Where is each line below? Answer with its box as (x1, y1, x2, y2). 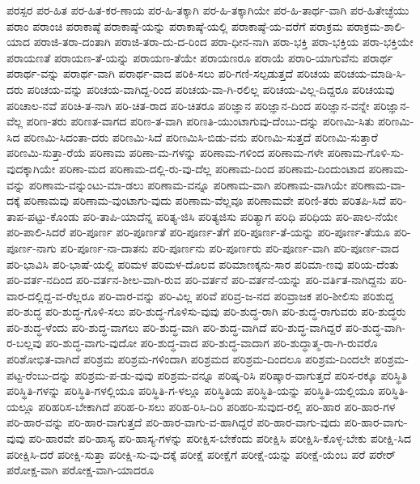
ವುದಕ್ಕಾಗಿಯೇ (6, 159, 56, 176)
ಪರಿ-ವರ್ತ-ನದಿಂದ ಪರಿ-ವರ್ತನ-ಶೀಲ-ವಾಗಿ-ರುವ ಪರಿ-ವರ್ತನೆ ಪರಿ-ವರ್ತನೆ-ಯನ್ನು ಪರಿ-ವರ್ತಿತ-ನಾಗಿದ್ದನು (6, 271, 387, 288)
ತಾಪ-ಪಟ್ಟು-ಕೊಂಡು (6, 207, 79, 224)
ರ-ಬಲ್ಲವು (6, 334, 42, 351)
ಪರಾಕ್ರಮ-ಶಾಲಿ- (346, 17, 405, 34)
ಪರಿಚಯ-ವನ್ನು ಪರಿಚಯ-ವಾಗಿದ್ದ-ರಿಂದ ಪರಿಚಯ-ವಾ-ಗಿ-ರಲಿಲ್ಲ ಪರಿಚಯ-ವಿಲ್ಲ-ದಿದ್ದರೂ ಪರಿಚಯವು (27, 80, 395, 97)
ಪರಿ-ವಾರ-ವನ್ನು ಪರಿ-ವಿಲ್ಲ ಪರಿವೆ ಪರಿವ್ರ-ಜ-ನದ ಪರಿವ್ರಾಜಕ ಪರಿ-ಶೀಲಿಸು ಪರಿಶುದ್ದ (98, 287, 394, 304)
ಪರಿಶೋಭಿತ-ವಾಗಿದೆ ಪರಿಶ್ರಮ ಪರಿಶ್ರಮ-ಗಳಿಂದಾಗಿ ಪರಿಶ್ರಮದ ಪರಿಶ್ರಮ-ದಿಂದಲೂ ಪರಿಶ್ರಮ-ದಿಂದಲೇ (6, 350, 371, 367)
